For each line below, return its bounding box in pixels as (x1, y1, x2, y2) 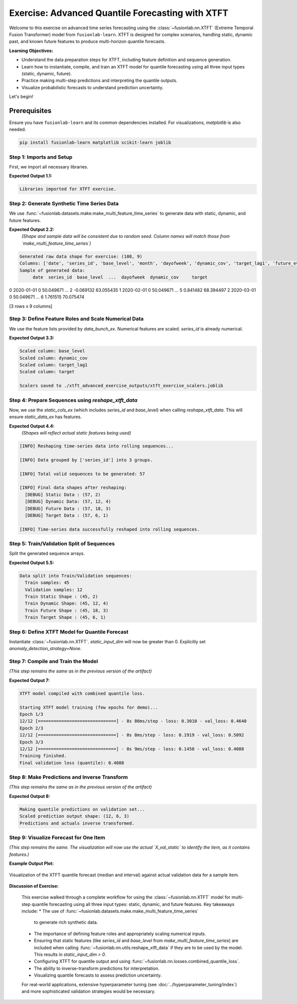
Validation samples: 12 (25, 587, 83, 592)
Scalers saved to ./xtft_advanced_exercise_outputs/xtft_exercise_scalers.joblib (19, 383, 224, 389)
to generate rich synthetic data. (34, 919, 99, 925)
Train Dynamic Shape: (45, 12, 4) (25, 601, 109, 607)
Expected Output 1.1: (9, 173, 52, 179)
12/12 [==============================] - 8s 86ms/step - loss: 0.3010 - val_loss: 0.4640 (19, 719, 247, 724)
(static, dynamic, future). (21, 70, 72, 76)
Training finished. (19, 753, 67, 759)
